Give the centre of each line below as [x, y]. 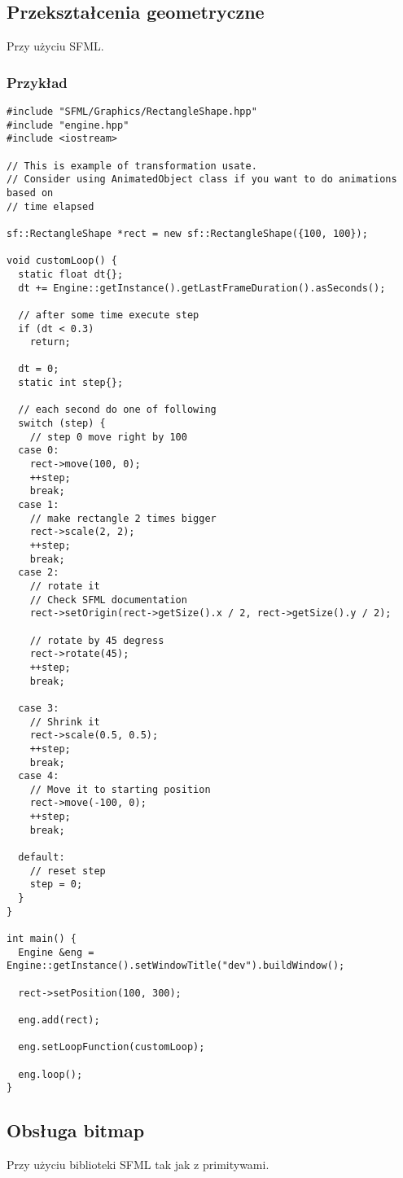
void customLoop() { [62, 261]
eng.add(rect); [59, 1020]
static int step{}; [71, 383]
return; [50, 342]
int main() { [42, 939]
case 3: [39, 708]
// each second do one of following [117, 410]
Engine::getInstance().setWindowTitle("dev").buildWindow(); [176, 966]
